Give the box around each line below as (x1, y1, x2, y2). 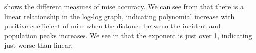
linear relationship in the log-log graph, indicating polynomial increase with (4, 11, 235, 21)
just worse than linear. (4, 40, 73, 50)
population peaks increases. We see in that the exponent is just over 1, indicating (4, 30, 252, 40)
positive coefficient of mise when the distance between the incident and (4, 21, 221, 31)
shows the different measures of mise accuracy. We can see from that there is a (4, 1, 244, 11)
